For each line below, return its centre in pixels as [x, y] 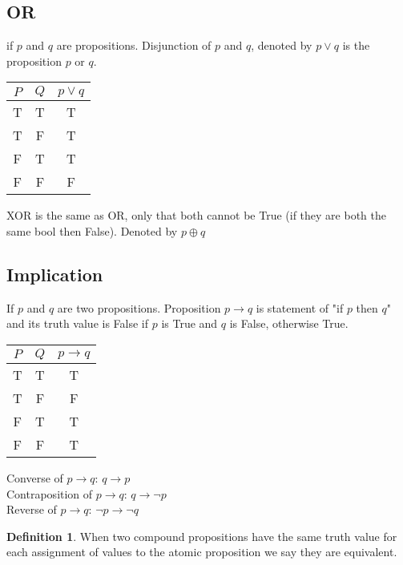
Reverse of [32, 509]
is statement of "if [300, 307]
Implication [55, 274]
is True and [189, 323]
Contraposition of [50, 493]
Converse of [35, 477]
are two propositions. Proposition [139, 307]
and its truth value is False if [78, 323]
